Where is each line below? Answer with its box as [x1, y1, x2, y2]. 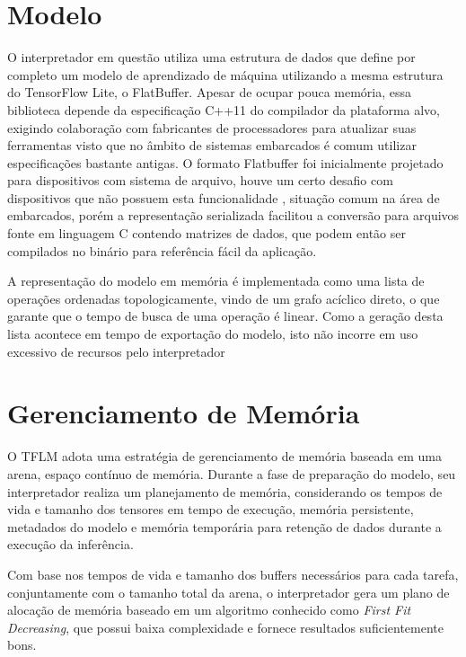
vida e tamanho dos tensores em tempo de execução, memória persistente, [7, 500, 414, 519]
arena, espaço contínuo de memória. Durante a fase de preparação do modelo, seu [7, 464, 456, 483]
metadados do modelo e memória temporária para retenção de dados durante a [7, 517, 442, 536]
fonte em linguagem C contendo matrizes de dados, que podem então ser [7, 224, 406, 243]
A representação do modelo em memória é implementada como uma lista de [7, 271, 425, 290]
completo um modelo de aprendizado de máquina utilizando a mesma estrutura [7, 65, 444, 84]
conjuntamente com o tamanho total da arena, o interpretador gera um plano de [7, 582, 450, 601]
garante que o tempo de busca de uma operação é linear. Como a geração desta [7, 306, 444, 325]
